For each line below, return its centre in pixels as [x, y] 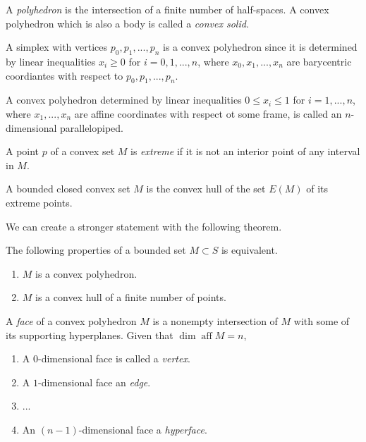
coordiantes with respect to [65, 75]
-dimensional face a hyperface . [143, 429]
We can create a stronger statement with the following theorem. [144, 226]
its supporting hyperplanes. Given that [90, 334]
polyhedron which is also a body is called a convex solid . [127, 23]
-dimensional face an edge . [94, 382]
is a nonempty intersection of [215, 320]
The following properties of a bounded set [96, 250]
